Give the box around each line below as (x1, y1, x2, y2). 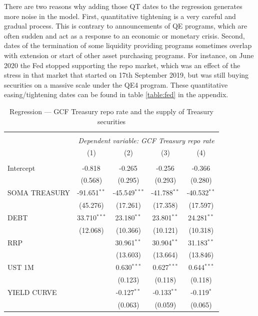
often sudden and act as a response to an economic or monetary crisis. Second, (4, 30, 245, 41)
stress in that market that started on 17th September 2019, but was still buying (4, 70, 249, 80)
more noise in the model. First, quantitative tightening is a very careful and (4, 11, 236, 21)
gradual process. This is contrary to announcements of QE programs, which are (4, 21, 247, 31)
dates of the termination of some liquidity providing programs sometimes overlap (4, 40, 252, 51)
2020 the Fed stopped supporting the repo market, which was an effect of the (4, 60, 240, 70)
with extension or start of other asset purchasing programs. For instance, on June (4, 50, 254, 60)
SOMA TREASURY (7, 187, 70, 198)
